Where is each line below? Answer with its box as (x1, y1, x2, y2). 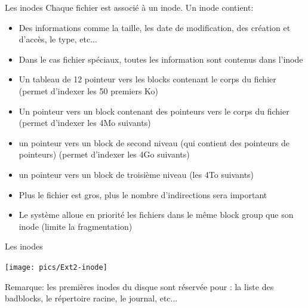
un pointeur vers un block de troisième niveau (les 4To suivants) (19, 168, 254, 180)
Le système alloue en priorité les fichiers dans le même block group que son (19, 208, 294, 221)
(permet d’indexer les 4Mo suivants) (19, 116, 151, 129)
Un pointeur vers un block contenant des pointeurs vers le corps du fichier (19, 104, 289, 117)
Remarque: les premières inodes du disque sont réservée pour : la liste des (5, 280, 274, 292)
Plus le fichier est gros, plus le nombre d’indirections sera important (19, 188, 267, 201)
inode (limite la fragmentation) (19, 220, 133, 232)
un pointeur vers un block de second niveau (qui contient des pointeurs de (19, 136, 289, 149)
